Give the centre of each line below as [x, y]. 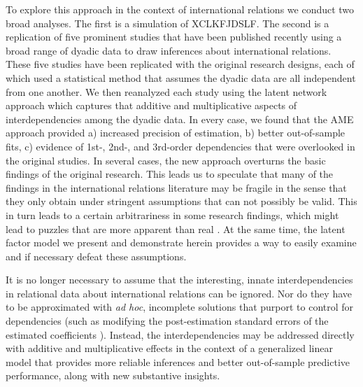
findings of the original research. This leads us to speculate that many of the [170, 174]
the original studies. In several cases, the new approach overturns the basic [166, 160]
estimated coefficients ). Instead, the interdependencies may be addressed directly [180, 334]
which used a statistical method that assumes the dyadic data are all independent [181, 77]
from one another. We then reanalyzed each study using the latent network [166, 91]
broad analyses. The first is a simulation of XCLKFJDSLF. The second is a [168, 23]
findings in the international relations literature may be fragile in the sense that [176, 187]
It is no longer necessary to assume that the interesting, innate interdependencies [179, 280]
